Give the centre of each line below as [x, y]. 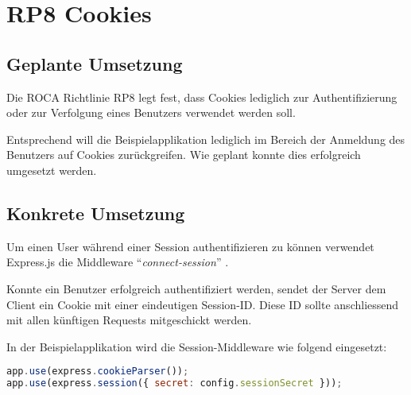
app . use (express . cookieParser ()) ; [98, 372]
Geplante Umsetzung [95, 63]
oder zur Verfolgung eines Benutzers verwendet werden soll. [151, 112]
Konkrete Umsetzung [96, 213]
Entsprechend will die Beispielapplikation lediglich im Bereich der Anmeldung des [206, 139]
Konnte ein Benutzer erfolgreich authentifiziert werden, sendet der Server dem [196, 288]
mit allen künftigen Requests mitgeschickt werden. [129, 320]
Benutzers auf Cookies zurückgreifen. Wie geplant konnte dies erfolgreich [184, 155]
